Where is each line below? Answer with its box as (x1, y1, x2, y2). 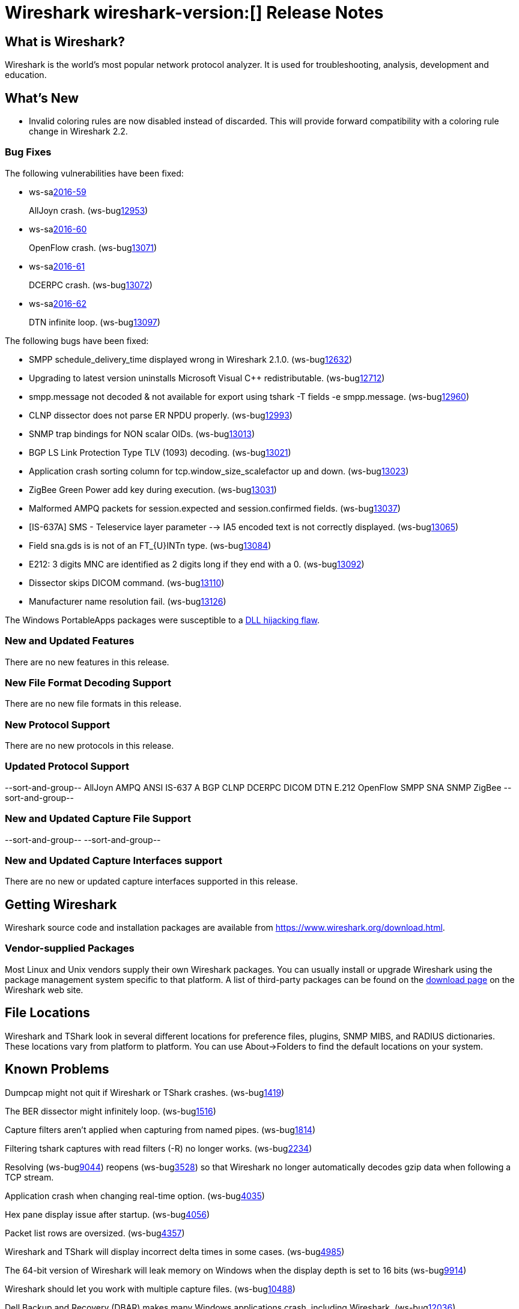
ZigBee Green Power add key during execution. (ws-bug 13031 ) (29, 484, 277, 495)
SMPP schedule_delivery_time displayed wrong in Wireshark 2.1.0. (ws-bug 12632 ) (29, 354, 353, 364)
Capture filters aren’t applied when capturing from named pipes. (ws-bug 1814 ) (5, 1124, 316, 1135)
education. (5, 70, 47, 80)
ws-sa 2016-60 (29, 223, 87, 234)
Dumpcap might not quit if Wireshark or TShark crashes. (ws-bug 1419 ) (5, 1087, 285, 1098)
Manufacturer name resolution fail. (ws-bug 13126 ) (29, 596, 226, 606)
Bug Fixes (5, 146, 52, 159)
